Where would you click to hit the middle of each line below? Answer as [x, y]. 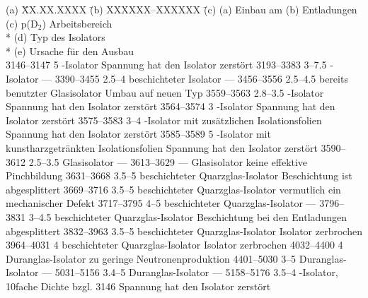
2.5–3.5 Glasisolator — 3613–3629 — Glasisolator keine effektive [168, 161]
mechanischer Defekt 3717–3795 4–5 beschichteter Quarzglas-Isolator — [161, 203]
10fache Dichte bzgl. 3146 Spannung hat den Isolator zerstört [138, 286]
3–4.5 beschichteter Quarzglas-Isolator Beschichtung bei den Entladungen [188, 216]
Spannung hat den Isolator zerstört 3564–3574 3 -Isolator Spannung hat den [171, 106]
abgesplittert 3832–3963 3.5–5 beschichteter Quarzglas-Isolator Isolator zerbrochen [184, 231]
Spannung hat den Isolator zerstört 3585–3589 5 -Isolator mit [138, 134]
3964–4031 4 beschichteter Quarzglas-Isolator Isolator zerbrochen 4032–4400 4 [174, 245]
